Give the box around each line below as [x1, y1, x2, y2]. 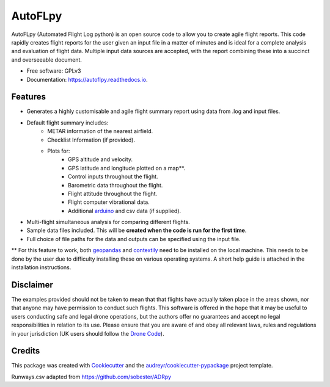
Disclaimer [11, 280, 53, 290]
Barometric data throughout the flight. [68, 181, 163, 189]
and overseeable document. [11, 56, 82, 63]
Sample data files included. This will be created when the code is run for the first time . [26, 226, 247, 234]
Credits [11, 345, 40, 356]
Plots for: [47, 147, 70, 154]
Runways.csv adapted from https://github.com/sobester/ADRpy [11, 373, 171, 380]
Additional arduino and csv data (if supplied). [68, 207, 182, 214]
